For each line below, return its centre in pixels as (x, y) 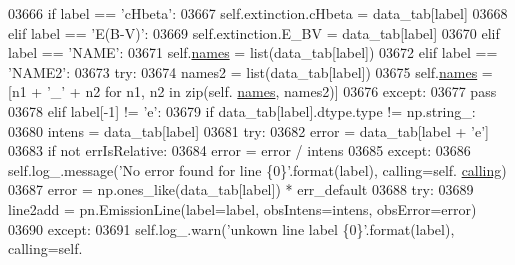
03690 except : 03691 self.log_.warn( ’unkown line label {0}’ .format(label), (231, 228)
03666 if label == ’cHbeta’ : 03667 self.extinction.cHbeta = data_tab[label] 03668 (258, 13)
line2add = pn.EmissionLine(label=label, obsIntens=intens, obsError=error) (242, 208)
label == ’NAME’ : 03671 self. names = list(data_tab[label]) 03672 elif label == (253, 52)
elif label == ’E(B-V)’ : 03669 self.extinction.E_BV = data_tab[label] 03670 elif (254, 32)
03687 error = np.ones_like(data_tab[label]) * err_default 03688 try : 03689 (241, 189)
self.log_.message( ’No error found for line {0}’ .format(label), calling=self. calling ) (257, 169)
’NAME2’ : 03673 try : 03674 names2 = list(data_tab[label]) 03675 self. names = (250, 71)
